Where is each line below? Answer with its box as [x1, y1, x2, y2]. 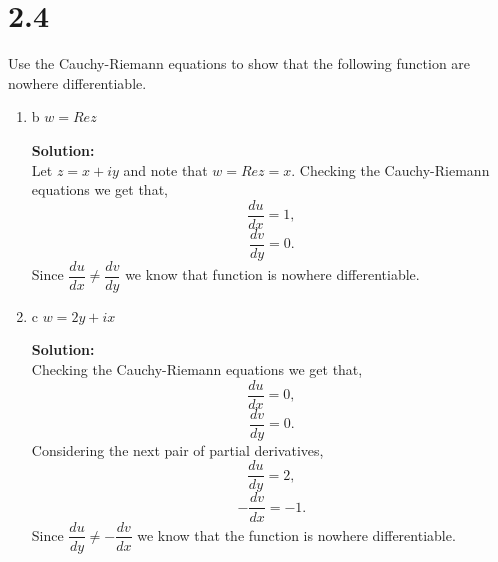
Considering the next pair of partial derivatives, [31, 439, 324, 460]
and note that [123, 159, 208, 180]
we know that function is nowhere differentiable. [125, 264, 420, 285]
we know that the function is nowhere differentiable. [137, 524, 456, 545]
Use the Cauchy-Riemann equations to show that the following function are [8, 53, 471, 74]
